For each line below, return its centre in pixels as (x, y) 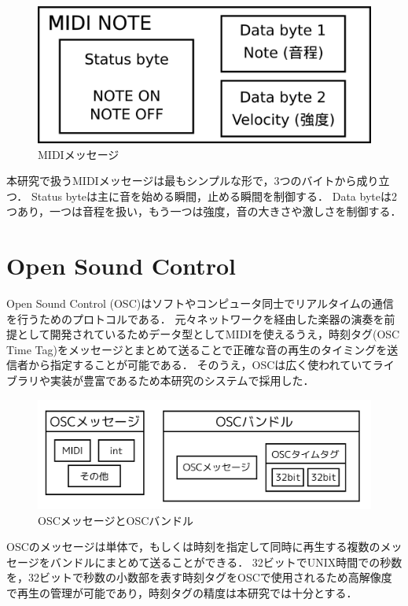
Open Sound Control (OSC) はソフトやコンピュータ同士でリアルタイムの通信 (200, 303)
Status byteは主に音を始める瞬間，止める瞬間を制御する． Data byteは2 (214, 196)
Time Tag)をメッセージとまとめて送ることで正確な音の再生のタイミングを (197, 349)
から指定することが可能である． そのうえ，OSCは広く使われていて (200, 365)
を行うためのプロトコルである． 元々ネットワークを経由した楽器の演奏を (195, 318)
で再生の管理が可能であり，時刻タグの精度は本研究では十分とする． (182, 593)
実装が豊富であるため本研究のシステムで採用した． (182, 380)
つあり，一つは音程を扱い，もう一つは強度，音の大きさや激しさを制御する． (204, 211)
